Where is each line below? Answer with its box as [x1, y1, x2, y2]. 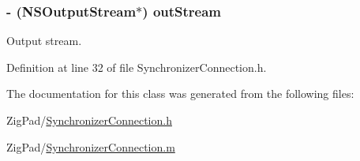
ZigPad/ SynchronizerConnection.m [6, 138, 175, 155]
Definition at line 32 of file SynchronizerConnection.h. [6, 58, 267, 75]
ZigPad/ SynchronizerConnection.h [6, 112, 172, 128]
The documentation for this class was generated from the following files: [6, 85, 354, 102]
